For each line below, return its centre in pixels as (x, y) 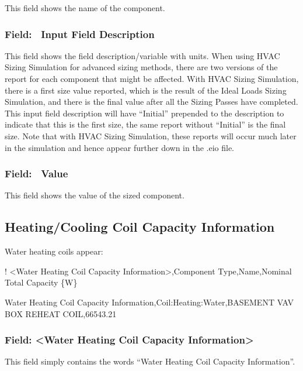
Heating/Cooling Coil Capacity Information (140, 227)
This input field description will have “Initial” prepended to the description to (144, 113)
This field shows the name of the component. (85, 8)
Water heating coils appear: (54, 251)
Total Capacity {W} (41, 282)
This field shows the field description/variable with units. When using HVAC (142, 55)
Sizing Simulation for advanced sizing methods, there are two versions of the (141, 67)
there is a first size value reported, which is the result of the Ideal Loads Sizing (146, 90)
